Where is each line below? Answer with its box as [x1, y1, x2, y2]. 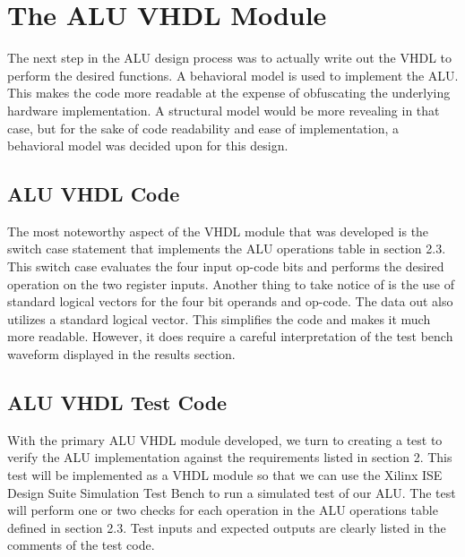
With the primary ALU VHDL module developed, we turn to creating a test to [7, 430, 443, 449]
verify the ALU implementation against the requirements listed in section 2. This [7, 448, 452, 467]
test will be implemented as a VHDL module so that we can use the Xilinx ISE [7, 466, 443, 484]
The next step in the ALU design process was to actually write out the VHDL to [7, 48, 452, 67]
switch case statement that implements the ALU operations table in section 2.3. [7, 239, 446, 258]
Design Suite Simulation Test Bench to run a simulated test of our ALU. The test [7, 483, 456, 501]
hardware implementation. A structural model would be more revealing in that [7, 100, 440, 119]
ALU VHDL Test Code [7, 389, 228, 416]
